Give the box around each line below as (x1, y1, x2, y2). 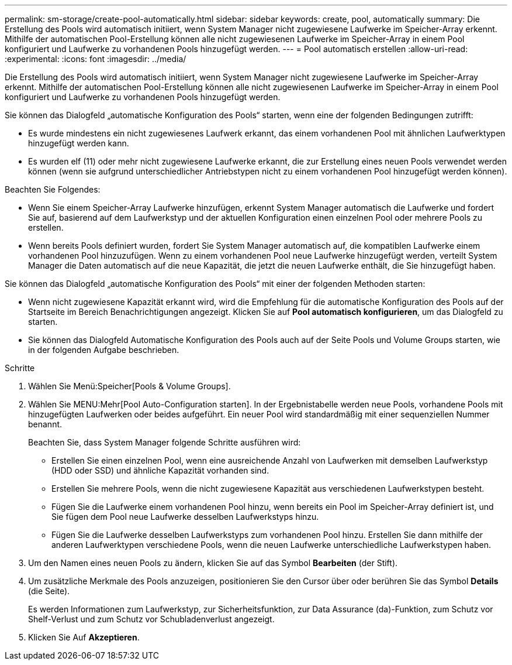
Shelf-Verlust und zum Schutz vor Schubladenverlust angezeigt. (28, 614, 275, 624)
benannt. (28, 419, 63, 429)
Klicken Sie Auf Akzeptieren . (28, 632, 140, 642)
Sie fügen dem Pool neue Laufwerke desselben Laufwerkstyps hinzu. (51, 512, 319, 522)
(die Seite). (28, 586, 70, 596)
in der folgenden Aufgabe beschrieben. (28, 345, 179, 355)
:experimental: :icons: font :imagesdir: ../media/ (5, 54, 186, 64)
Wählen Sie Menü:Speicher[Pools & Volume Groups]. (28, 381, 231, 391)
